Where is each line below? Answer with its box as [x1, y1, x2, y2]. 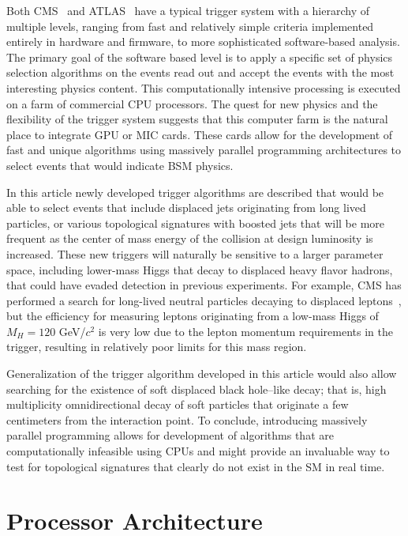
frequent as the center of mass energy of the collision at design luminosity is [6, 230, 373, 247]
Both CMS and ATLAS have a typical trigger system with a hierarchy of [6, 2, 369, 18]
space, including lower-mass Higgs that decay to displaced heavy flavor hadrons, [6, 261, 393, 277]
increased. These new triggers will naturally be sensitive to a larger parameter [6, 245, 384, 262]
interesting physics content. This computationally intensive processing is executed [6, 79, 401, 96]
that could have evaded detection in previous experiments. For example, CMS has [6, 277, 402, 293]
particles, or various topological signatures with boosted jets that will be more [6, 214, 384, 231]
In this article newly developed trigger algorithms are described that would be [6, 183, 384, 200]
